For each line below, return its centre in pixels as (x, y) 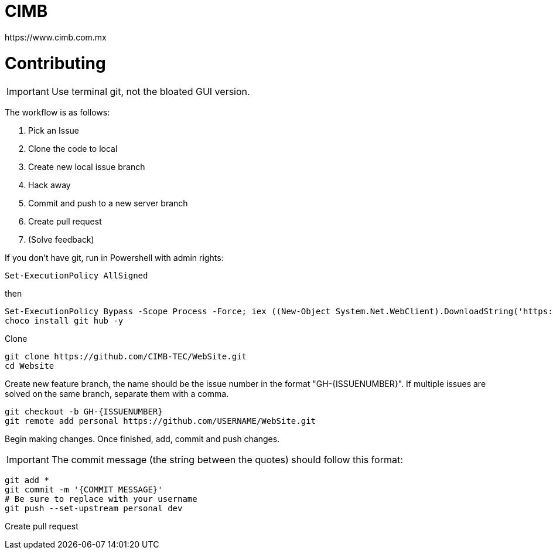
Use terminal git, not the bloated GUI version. (151, 92)
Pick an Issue (54, 131)
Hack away (50, 185)
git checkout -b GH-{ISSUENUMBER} (84, 412)
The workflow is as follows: (57, 113)
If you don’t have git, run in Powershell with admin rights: (114, 258)
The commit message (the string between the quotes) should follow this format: (227, 460)
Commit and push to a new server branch (108, 203)
